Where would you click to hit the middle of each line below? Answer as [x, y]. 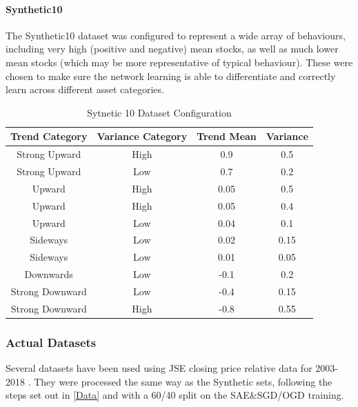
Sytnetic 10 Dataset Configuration [159, 112]
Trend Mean [227, 136]
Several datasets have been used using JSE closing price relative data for [159, 368]
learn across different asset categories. [85, 89]
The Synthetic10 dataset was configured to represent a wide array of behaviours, [176, 35]
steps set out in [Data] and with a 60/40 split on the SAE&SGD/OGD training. [175, 395]
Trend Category [49, 136]
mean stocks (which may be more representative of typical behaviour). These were [179, 62]
